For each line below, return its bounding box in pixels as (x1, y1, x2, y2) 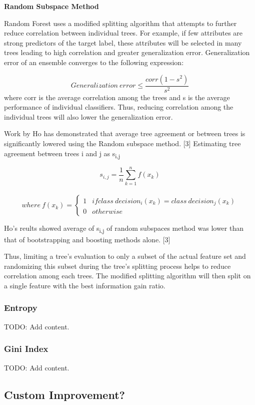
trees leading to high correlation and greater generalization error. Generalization (4, 47, 250, 58)
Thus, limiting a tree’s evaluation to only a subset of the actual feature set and (4, 251, 246, 261)
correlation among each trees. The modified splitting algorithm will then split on (4, 270, 251, 281)
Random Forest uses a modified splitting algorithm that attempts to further (4, 18, 237, 28)
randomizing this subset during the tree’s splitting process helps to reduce (4, 260, 231, 271)
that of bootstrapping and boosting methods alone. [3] (4, 234, 170, 244)
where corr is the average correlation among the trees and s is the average (4, 92, 230, 102)
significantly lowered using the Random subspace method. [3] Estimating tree (4, 138, 241, 148)
